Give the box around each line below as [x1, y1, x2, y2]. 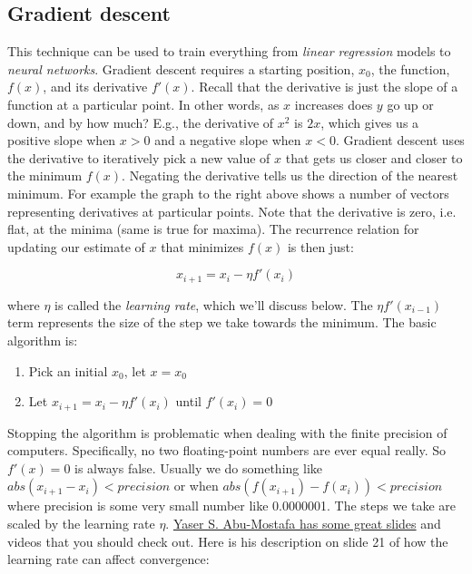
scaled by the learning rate [7, 513, 155, 532]
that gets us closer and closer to [285, 148, 463, 167]
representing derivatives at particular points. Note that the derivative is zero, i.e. [7, 201, 457, 220]
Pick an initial [28, 361, 108, 380]
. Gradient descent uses [335, 131, 465, 150]
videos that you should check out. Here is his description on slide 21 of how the [7, 531, 448, 550]
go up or [387, 94, 434, 113]
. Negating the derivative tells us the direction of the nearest [122, 166, 458, 185]
